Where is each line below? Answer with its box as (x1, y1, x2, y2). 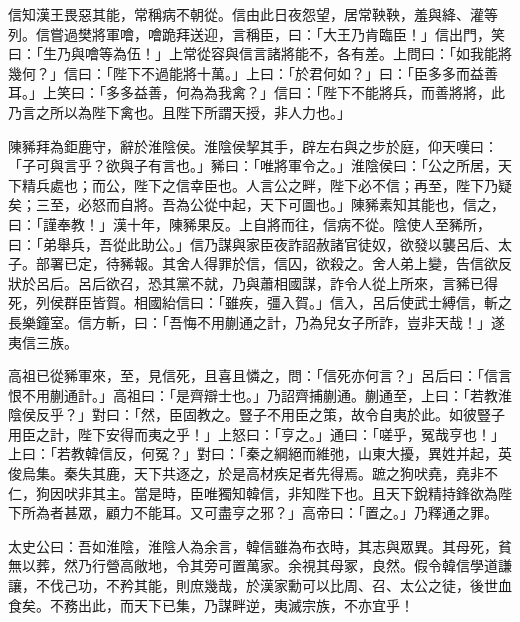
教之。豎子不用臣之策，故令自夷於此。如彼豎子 (196, 404, 505, 425)
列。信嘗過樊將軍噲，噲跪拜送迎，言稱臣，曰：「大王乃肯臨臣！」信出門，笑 (8, 23, 505, 44)
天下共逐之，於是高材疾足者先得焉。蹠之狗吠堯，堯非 (133, 463, 484, 484)
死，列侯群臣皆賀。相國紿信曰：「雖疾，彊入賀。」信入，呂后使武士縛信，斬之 (8, 292, 512, 313)
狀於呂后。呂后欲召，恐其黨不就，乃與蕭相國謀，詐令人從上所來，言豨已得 (8, 272, 498, 293)
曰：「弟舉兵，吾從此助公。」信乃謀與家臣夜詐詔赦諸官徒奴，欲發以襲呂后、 (8, 233, 498, 254)
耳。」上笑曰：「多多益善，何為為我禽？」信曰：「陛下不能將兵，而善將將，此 (8, 82, 505, 103)
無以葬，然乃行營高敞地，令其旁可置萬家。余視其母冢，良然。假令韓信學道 (8, 555, 498, 576)
